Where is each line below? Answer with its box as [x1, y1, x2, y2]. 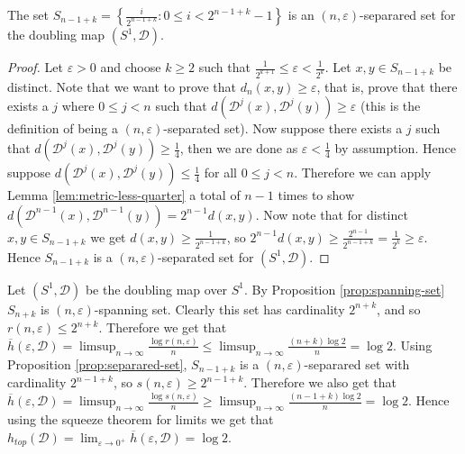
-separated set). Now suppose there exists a [163, 119, 403, 138]
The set [7, 5, 49, 23]
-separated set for [158, 247, 254, 266]
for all [204, 163, 237, 182]
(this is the [360, 96, 421, 115]
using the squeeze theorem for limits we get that [7, 409, 274, 428]
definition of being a [7, 119, 118, 138]
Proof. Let [7, 58, 63, 76]
